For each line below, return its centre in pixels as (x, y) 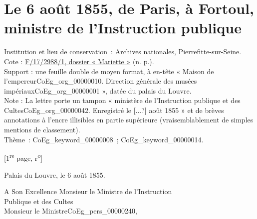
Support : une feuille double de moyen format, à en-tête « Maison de (109, 71)
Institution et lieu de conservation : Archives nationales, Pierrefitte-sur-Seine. (123, 52)
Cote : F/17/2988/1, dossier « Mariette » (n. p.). (79, 61)
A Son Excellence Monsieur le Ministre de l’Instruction (88, 191)
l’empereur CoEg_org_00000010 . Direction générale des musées (101, 81)
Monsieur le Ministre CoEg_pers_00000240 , (71, 211)
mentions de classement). (42, 130)
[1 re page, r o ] (23, 157)
